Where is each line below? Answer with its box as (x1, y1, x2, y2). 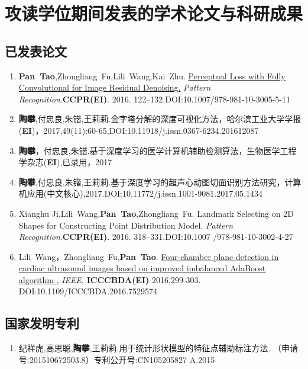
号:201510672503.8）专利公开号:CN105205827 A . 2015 (18, 353, 215, 365)
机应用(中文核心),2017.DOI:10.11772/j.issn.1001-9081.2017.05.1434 (18, 187, 263, 200)
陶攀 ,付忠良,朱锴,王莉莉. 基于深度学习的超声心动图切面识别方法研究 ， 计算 (18, 175, 301, 188)
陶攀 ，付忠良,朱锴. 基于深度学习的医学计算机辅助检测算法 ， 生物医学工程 (18, 144, 297, 156)
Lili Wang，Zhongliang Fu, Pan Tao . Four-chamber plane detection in (18, 250, 279, 262)
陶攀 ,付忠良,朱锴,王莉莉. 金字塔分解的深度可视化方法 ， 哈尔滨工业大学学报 (18, 113, 301, 125)
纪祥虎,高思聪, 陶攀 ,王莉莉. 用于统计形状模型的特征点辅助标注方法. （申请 (18, 342, 298, 354)
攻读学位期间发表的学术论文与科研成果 (5, 1, 303, 25)
